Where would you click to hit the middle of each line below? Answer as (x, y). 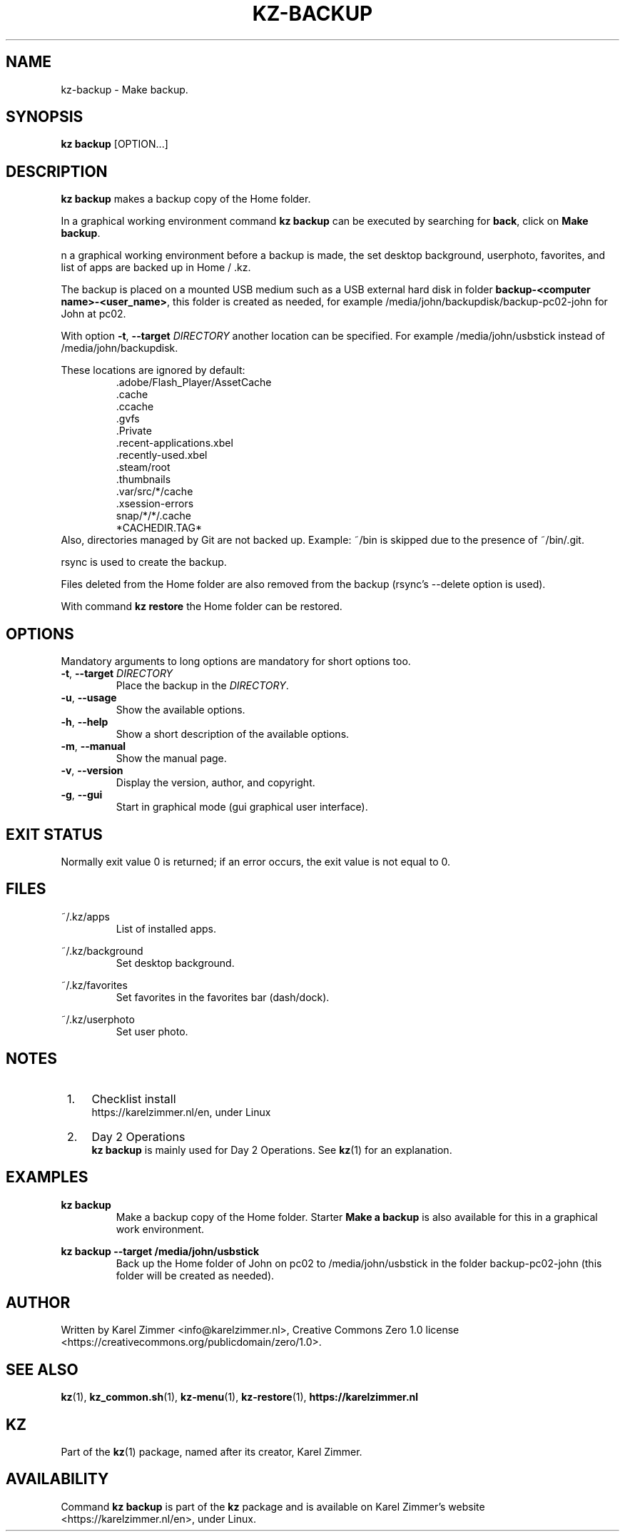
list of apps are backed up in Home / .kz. (156, 268)
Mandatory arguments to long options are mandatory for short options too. (236, 661)
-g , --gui (82, 795)
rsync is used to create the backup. (144, 562)
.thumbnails (143, 480)
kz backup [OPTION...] (115, 144)
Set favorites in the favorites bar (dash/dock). (223, 997)
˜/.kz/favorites (94, 985)
